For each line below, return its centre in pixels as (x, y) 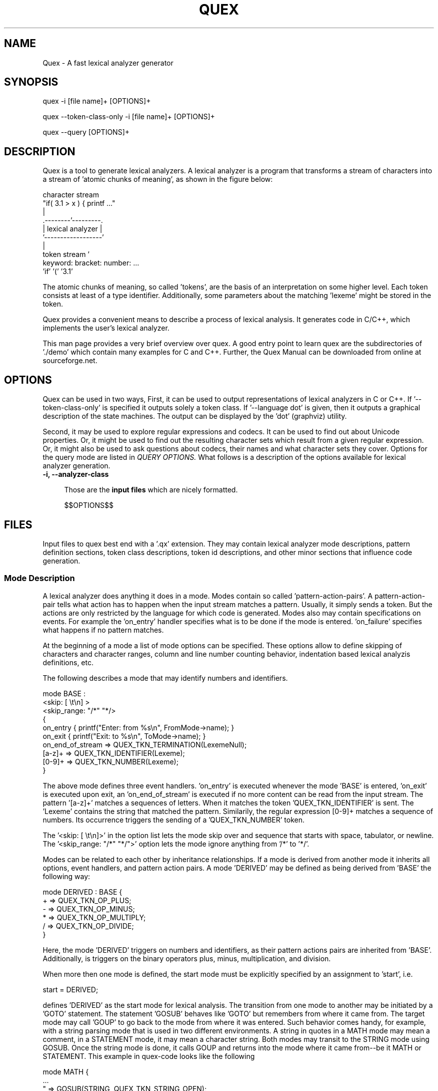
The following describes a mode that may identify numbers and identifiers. (165, 678)
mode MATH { (66, 1071)
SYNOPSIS (31, 82)
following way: (66, 876)
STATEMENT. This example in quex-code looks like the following (149, 1056)
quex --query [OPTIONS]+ (86, 132)
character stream (71, 195)
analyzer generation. (76, 466)
